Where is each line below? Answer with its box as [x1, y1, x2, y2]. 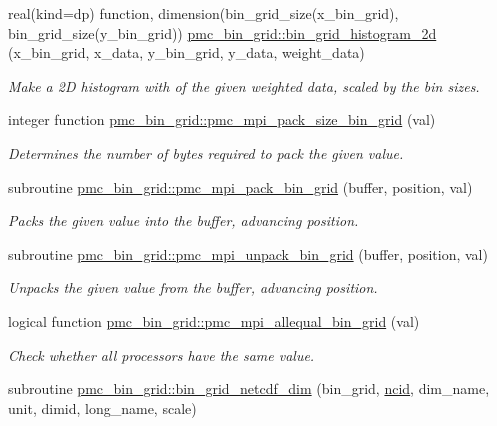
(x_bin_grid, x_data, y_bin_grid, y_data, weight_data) [8, 42, 365, 63]
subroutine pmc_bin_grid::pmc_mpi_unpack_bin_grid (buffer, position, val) [8, 243, 488, 264]
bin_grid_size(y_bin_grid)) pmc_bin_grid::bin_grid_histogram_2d [8, 22, 437, 43]
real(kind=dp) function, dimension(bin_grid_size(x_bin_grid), [8, 3, 399, 23]
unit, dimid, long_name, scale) [8, 397, 197, 418]
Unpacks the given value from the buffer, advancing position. [8, 277, 378, 298]
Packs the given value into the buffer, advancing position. [8, 210, 359, 231]
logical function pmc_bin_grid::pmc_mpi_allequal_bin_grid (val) [8, 310, 420, 331]
